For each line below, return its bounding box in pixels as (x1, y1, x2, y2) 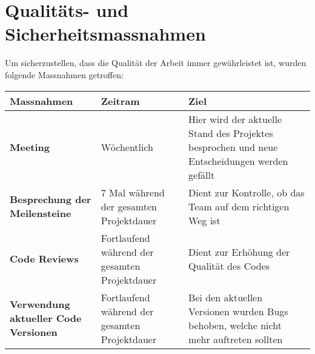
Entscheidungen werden (188, 153, 288, 168)
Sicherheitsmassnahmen (5, 21, 206, 46)
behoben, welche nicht (188, 318, 282, 332)
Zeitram (101, 93, 140, 108)
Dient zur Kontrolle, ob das (188, 185, 305, 199)
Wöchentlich (101, 139, 154, 154)
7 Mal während (101, 185, 165, 199)
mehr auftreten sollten (188, 332, 283, 346)
